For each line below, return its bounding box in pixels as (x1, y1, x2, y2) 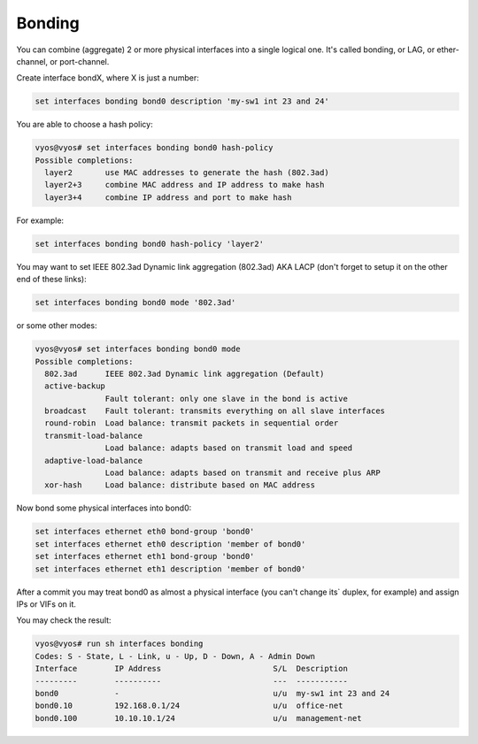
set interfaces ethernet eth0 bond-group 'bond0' (35, 526, 255, 537)
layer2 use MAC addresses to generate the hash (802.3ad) (44, 168, 329, 178)
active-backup (44, 381, 106, 391)
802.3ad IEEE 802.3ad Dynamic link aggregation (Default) (44, 368, 325, 379)
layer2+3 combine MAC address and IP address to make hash (44, 180, 325, 190)
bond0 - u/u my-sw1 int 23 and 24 (35, 688, 390, 698)
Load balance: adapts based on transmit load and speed (104, 443, 353, 453)
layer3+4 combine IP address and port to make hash (44, 192, 292, 203)
